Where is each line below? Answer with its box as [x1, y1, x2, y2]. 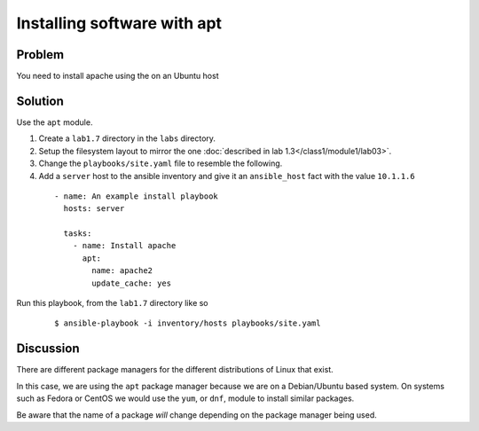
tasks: [63, 229, 92, 239]
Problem [16, 47, 65, 62]
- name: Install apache [72, 240, 177, 251]
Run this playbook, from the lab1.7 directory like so [16, 298, 208, 309]
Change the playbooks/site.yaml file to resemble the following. [38, 158, 283, 168]
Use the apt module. [16, 116, 93, 128]
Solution [16, 93, 64, 108]
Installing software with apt [16, 13, 222, 33]
